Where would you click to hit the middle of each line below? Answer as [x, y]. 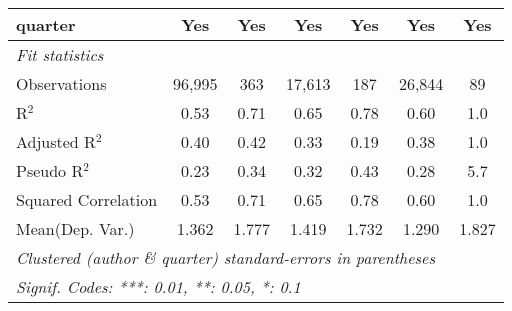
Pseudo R [50, 170]
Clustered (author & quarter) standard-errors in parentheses [225, 257]
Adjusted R [56, 141]
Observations [61, 83]
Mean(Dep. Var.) [75, 228]
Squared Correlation [87, 199]
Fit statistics [60, 54]
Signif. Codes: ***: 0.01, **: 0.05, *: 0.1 [158, 286]
